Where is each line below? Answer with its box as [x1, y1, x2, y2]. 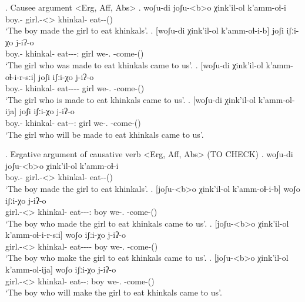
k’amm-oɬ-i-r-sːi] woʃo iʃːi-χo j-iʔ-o [5, 228, 126, 241]
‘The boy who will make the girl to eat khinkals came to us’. [5, 286, 222, 298]
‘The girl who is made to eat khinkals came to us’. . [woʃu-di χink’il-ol [5, 93, 256, 105]
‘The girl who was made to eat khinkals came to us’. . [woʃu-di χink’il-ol [5, 58, 263, 71]
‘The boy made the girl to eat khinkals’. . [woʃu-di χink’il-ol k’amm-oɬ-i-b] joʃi [5, 24, 284, 36]
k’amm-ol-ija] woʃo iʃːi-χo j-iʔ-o [5, 263, 116, 276]
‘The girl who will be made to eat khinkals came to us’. [5, 128, 204, 140]
